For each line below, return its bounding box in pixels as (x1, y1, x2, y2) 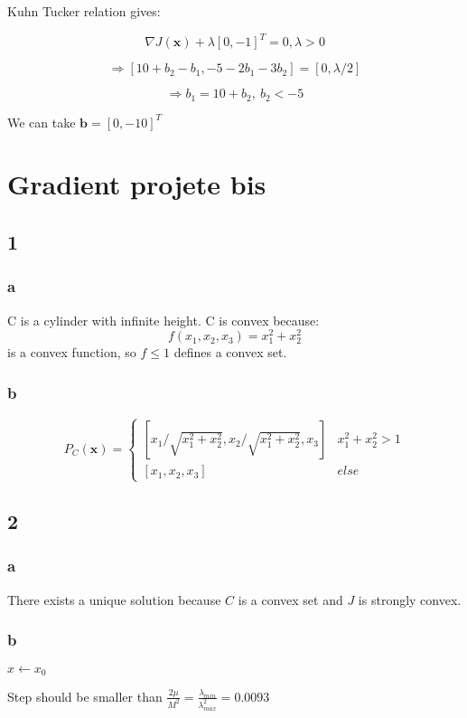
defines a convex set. (173, 343, 287, 362)
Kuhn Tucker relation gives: (7, 2, 161, 20)
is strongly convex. (358, 590, 462, 609)
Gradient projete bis (7, 165, 266, 203)
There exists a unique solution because (7, 590, 221, 609)
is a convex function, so (7, 343, 136, 362)
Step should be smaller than (7, 686, 163, 705)
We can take (7, 112, 76, 131)
